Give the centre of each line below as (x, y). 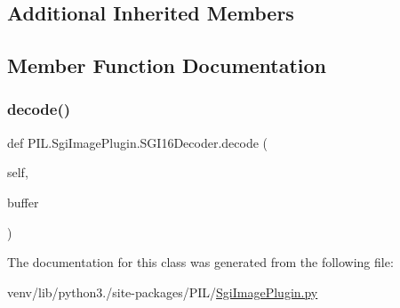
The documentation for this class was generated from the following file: (200, 262)
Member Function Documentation (167, 65)
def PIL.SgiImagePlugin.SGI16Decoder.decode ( (138, 142)
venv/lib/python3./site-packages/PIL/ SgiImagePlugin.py (163, 292)
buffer (23, 202)
